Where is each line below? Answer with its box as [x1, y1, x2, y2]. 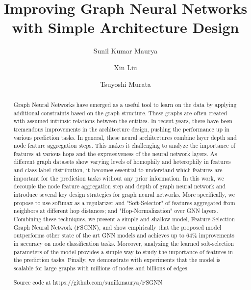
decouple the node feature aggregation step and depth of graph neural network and [13, 182, 226, 190]
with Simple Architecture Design [12, 17, 239, 37]
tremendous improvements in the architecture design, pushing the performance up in [13, 125, 229, 133]
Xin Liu [114, 62, 137, 72]
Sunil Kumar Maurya [93, 46, 158, 56]
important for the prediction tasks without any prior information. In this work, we [13, 174, 224, 182]
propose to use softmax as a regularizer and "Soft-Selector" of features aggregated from [13, 198, 235, 207]
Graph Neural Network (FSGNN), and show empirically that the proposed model [13, 223, 222, 231]
